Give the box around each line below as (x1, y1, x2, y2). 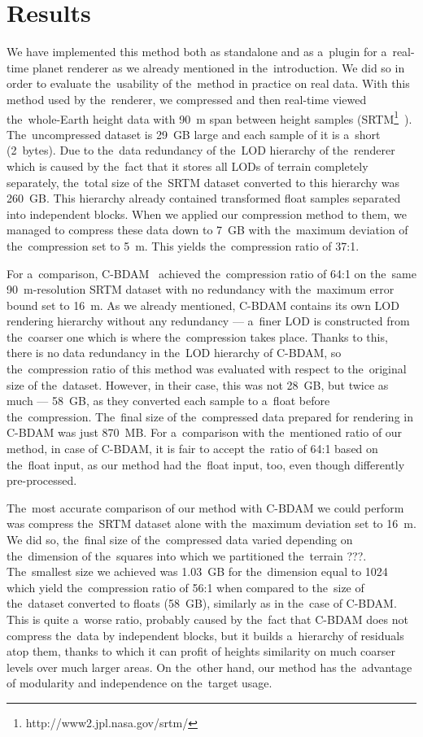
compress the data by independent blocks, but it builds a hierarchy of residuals (7, 626, 404, 643)
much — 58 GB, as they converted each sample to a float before (7, 392, 330, 409)
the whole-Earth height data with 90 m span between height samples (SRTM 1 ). (7, 107, 412, 127)
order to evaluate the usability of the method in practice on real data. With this (7, 75, 410, 92)
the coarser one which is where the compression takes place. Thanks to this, (7, 328, 388, 345)
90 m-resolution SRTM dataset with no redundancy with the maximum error (7, 281, 395, 298)
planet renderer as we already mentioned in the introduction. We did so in (32, 59, 405, 76)
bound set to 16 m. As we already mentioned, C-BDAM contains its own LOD (7, 296, 399, 313)
